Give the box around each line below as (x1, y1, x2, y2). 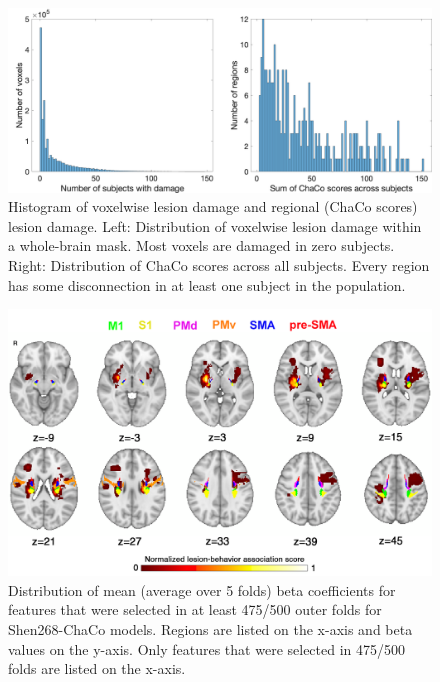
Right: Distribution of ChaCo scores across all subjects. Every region (8, 255, 430, 276)
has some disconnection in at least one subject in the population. (8, 274, 406, 295)
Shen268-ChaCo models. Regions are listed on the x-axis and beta (8, 619, 413, 640)
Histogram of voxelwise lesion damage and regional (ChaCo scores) (8, 196, 418, 217)
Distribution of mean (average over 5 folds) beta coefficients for (8, 579, 396, 600)
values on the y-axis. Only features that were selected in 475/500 (8, 638, 406, 659)
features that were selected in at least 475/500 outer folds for (8, 599, 382, 620)
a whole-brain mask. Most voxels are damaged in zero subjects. (8, 235, 395, 256)
